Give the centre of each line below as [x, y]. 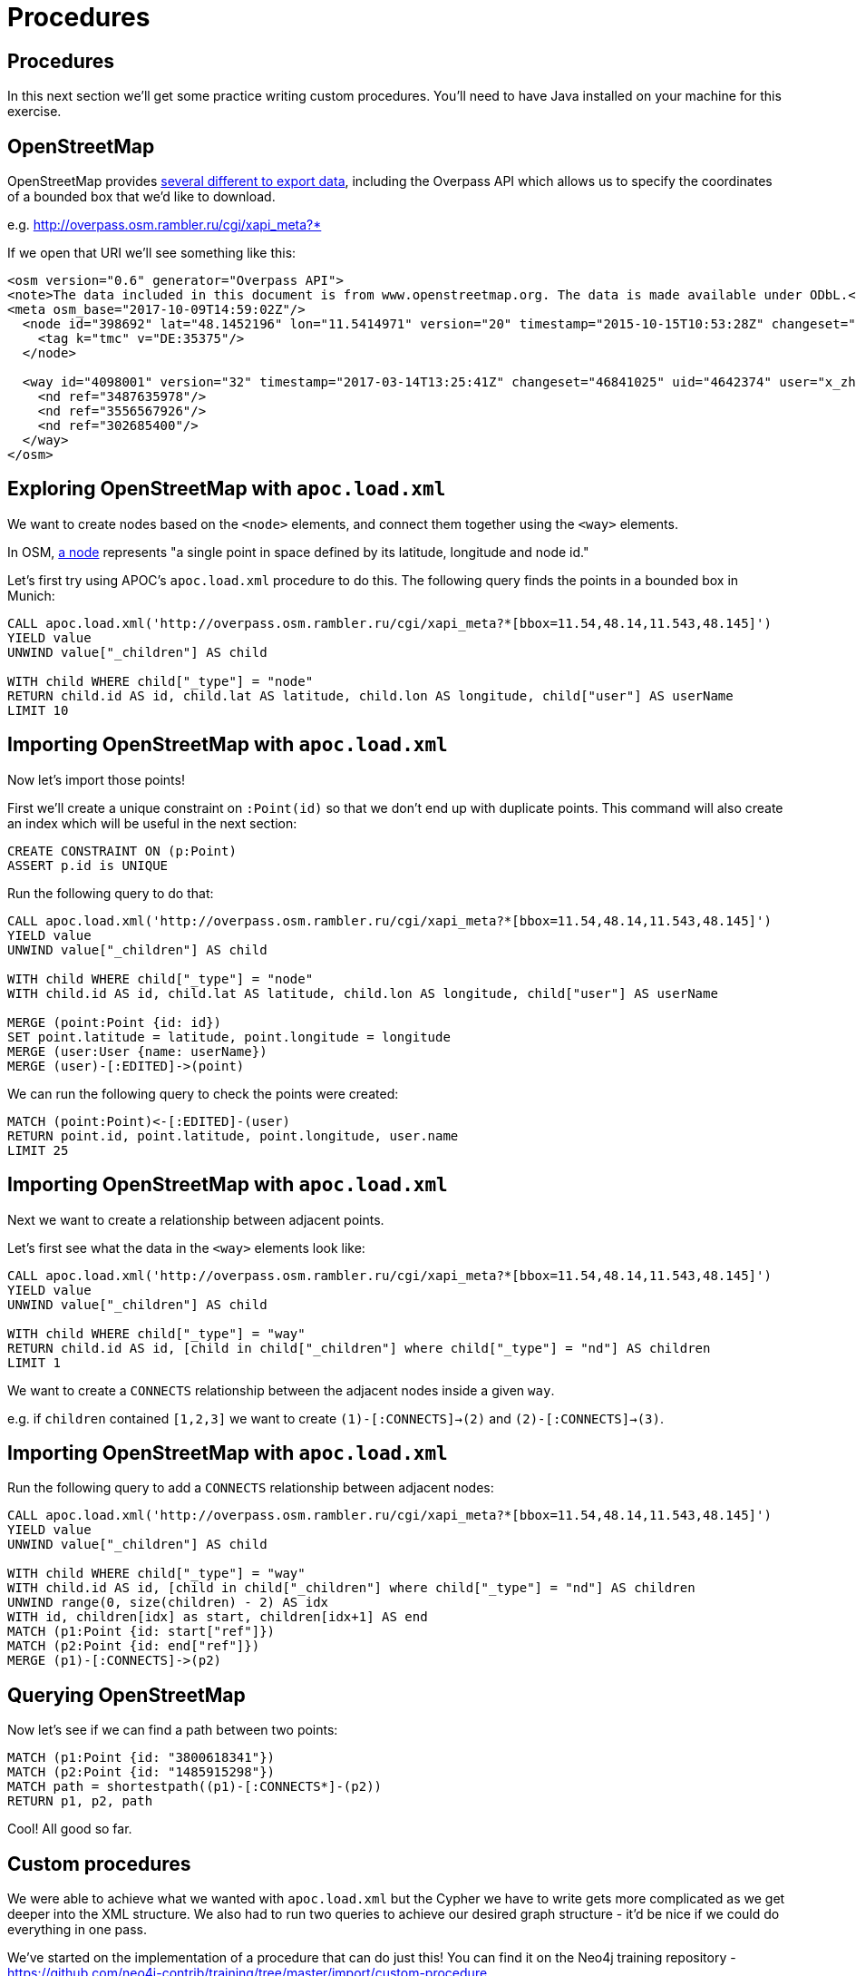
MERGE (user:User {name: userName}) [137, 1051]
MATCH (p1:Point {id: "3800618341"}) [141, 1758]
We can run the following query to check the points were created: [203, 1093]
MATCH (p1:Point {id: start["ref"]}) [141, 1632]
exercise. [34, 112]
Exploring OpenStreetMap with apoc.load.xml [227, 489]
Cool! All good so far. [70, 1829]
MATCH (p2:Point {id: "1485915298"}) [141, 1772]
